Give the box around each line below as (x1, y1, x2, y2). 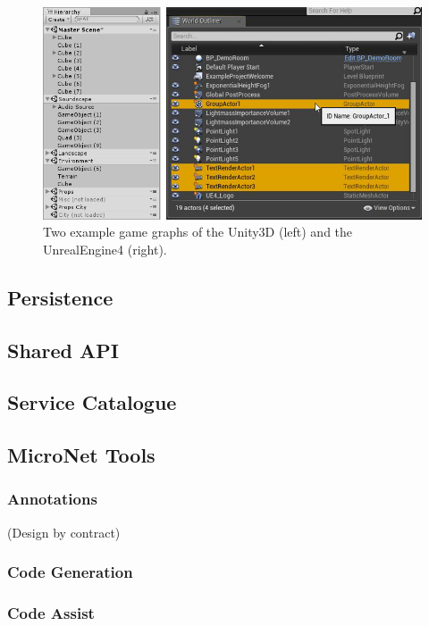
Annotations (7, 488, 97, 510)
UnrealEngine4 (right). (43, 239, 167, 258)
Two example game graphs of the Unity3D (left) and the (43, 222, 353, 241)
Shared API (7, 336, 119, 363)
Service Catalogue (7, 388, 177, 416)
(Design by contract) (7, 522, 121, 541)
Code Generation (7, 561, 133, 583)
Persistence (7, 283, 114, 311)
